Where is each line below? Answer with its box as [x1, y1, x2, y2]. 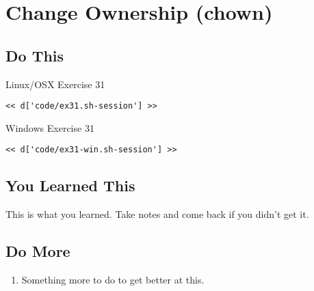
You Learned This [5, 175, 135, 196]
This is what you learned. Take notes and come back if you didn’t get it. [5, 207, 309, 221]
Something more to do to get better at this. [21, 273, 205, 287]
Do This [5, 44, 64, 66]
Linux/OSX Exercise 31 [5, 77, 105, 91]
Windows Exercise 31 [5, 120, 94, 135]
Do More [5, 240, 70, 262]
